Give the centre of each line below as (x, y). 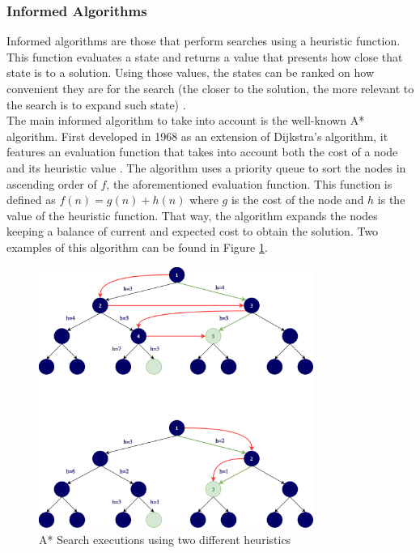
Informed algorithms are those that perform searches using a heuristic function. (204, 41)
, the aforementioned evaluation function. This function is (249, 183)
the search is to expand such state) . (96, 104)
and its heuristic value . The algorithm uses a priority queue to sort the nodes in (206, 167)
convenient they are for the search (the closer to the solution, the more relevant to (210, 88)
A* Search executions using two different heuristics (165, 539)
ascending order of (52, 183)
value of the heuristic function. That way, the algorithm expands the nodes (192, 215)
